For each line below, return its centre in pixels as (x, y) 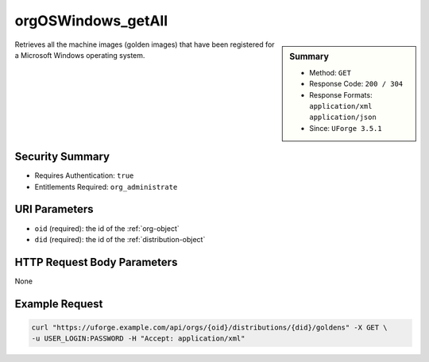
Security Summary (62, 157)
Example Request (59, 304)
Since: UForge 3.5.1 (346, 128)
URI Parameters (54, 209)
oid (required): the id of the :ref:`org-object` (107, 228)
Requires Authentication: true (84, 175)
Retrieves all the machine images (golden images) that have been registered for (145, 44)
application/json (343, 117)
